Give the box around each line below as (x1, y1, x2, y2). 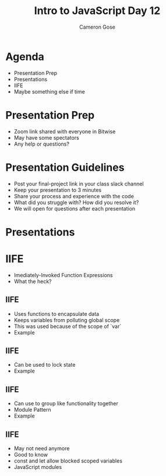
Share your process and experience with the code (13, 192, 135, 199)
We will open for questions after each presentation (13, 205, 136, 212)
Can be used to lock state (13, 361, 76, 368)
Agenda (5, 50, 44, 63)
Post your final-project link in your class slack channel (13, 180, 144, 187)
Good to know (13, 451, 48, 458)
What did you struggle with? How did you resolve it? (13, 199, 139, 206)
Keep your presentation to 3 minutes (13, 186, 102, 194)
